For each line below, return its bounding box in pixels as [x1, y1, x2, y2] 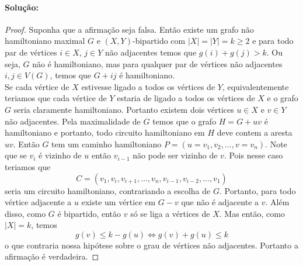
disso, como [5, 207, 46, 219]
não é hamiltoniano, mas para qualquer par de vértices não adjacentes [32, 57, 283, 70]
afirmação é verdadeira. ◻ [5, 250, 99, 262]
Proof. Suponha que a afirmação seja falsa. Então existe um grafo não [5, 23, 254, 35]
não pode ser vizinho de [133, 149, 218, 161]
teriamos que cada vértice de [5, 92, 107, 104]
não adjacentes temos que [105, 46, 197, 58]
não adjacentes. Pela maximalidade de [5, 115, 141, 127]
